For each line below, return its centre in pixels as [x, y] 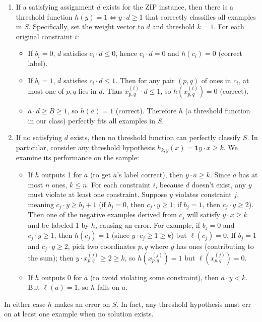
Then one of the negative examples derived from [102, 214]
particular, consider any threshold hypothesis [85, 147]
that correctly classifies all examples [201, 16]
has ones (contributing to [215, 246]
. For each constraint [119, 184]
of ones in [216, 80]
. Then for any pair [145, 80]
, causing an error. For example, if [148, 224]
